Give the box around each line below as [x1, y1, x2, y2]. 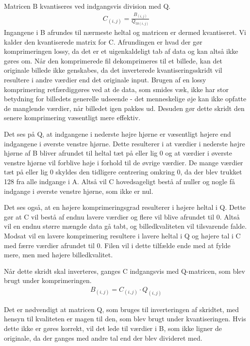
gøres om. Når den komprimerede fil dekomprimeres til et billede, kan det [4, 55, 222, 65]
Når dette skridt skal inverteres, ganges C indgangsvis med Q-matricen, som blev [4, 266, 245, 276]
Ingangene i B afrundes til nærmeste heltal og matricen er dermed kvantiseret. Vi [4, 27, 246, 37]
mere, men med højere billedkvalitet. [4, 250, 113, 260]
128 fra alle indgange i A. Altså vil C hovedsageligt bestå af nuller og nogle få [4, 176, 235, 187]
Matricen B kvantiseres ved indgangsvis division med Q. [4, 1, 171, 11]
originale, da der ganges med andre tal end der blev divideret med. [4, 332, 202, 343]
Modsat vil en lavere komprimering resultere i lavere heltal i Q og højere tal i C [4, 230, 241, 240]
